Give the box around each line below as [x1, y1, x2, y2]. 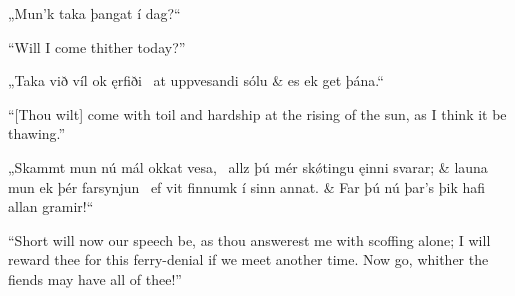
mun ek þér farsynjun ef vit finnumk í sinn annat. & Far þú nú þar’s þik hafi [8, 176, 486, 197]
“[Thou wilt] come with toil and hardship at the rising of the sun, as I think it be [8, 103, 507, 124]
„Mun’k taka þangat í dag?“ [8, 3, 181, 23]
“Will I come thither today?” [8, 36, 186, 57]
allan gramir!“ [8, 196, 94, 217]
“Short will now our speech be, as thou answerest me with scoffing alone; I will [8, 229, 491, 250]
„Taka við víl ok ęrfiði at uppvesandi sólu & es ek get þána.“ [8, 70, 384, 91]
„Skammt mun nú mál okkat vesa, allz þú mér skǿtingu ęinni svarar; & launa [8, 156, 488, 177]
